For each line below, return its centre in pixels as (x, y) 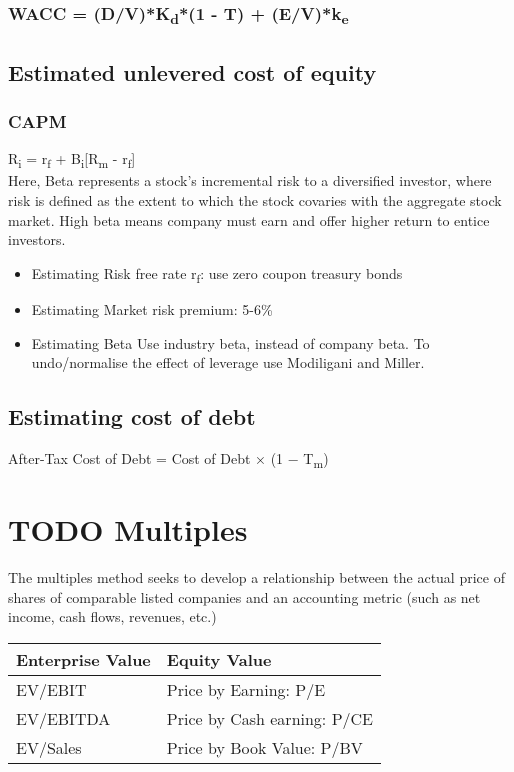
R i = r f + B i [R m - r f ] (72, 160)
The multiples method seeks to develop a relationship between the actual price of (256, 577)
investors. (37, 239)
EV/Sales (49, 747)
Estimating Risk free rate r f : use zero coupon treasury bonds (217, 274)
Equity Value (219, 659)
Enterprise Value (83, 659)
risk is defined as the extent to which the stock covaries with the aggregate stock (255, 200)
